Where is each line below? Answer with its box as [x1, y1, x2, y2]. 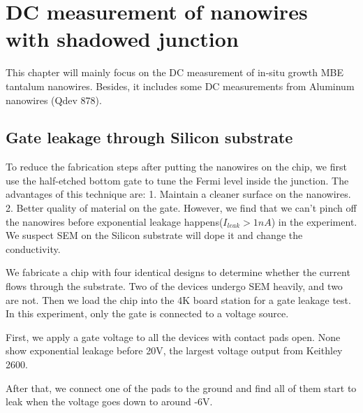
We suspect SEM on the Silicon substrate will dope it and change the [6, 228, 303, 242]
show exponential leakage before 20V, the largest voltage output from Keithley [6, 343, 343, 358]
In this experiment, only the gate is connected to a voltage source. [6, 306, 289, 321]
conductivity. [6, 241, 61, 256]
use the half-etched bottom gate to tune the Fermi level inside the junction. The [6, 173, 349, 187]
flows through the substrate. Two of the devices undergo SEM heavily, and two [6, 279, 343, 294]
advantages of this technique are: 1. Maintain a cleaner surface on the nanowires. [6, 187, 351, 201]
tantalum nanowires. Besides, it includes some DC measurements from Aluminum [6, 78, 355, 93]
